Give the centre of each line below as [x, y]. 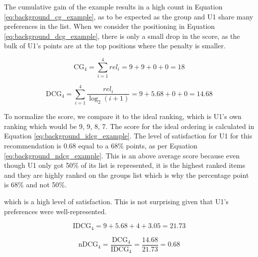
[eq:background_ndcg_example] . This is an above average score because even [122, 155]
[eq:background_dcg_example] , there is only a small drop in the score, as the [122, 36]
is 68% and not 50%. [36, 185]
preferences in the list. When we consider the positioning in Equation [110, 26]
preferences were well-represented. [55, 211]
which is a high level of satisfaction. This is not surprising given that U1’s [116, 201]
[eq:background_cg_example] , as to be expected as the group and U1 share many [129, 16]
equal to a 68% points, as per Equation [138, 145]
